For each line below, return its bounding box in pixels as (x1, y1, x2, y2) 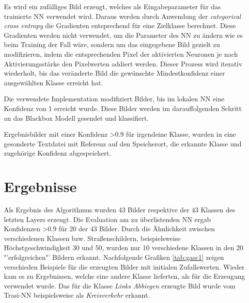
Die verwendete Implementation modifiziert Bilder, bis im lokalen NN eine (4, 94, 225, 104)
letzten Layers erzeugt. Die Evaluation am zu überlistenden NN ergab (4, 214, 211, 224)
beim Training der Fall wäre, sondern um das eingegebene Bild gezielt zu (4, 39, 220, 49)
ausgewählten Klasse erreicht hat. (4, 77, 103, 87)
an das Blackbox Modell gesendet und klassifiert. (4, 112, 149, 123)
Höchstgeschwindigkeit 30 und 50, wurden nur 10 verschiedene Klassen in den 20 (4, 242, 243, 253)
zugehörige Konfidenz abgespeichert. (4, 148, 111, 158)
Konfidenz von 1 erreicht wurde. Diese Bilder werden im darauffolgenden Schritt (4, 103, 242, 113)
